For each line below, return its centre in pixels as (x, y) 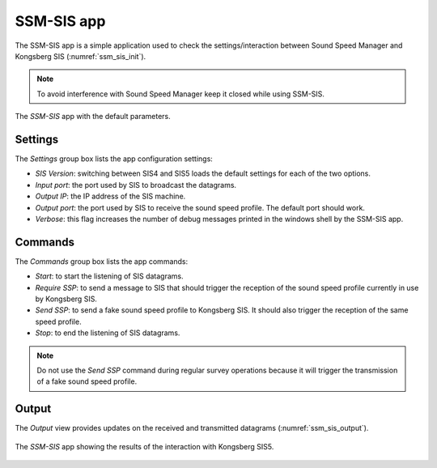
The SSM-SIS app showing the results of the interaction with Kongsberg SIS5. (144, 446)
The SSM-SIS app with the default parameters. (93, 117)
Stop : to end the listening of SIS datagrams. (108, 333)
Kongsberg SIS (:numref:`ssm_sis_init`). (81, 56)
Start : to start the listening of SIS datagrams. (109, 276)
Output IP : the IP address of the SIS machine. (110, 196)
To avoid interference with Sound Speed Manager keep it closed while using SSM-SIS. (181, 94)
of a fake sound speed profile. (87, 381)
